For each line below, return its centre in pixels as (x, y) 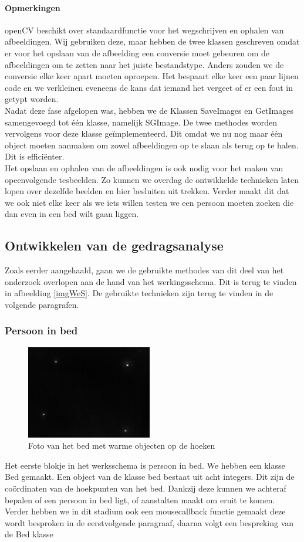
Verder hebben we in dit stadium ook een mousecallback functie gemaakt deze (145, 511)
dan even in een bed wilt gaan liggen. (72, 214)
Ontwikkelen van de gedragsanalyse (114, 245)
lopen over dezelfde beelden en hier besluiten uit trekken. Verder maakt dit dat (147, 191)
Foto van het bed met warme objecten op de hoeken (122, 446)
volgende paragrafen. (42, 304)
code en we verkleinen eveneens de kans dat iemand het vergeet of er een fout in (149, 87)
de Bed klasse (29, 534)
